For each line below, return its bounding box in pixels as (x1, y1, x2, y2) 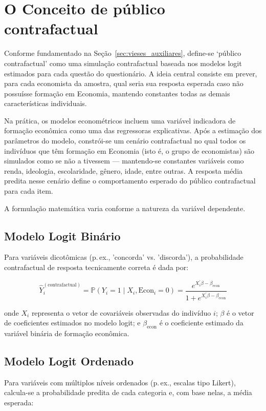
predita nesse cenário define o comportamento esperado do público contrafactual (4, 175, 256, 186)
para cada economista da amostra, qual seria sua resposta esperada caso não (4, 78, 243, 89)
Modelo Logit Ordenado (4, 353, 134, 368)
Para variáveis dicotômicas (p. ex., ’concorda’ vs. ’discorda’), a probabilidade (4, 252, 243, 262)
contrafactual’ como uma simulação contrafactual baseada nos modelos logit (4, 57, 242, 68)
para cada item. (4, 186, 53, 196)
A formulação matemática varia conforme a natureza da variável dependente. (4, 202, 246, 213)
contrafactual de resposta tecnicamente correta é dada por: (4, 262, 189, 273)
